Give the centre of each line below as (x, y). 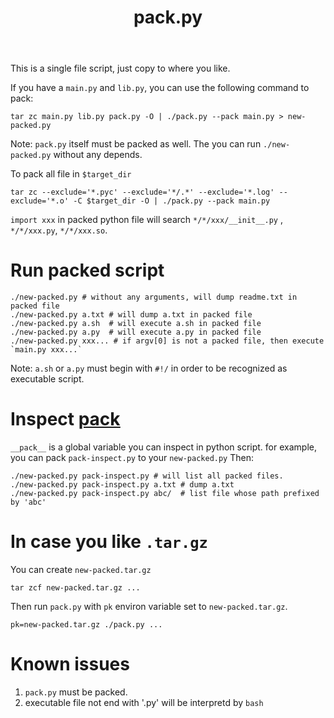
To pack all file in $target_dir (71, 174)
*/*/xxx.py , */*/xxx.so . (59, 230)
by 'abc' (28, 502)
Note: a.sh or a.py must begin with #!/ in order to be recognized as (149, 368)
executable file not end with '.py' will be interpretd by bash (144, 702)
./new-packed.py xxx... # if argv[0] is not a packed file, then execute (167, 341)
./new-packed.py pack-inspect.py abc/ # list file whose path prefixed (165, 494)
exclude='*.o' (40, 201)
